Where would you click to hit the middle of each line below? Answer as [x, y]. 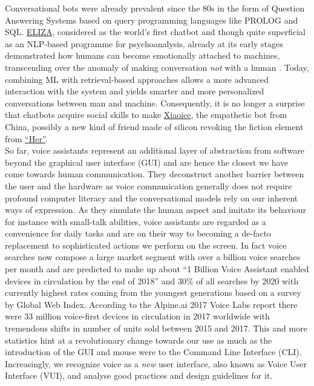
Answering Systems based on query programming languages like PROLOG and [152, 20]
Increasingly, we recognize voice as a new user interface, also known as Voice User [156, 363]
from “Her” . [26, 138]
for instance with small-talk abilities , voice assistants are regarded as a [136, 221]
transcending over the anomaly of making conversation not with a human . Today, [157, 67]
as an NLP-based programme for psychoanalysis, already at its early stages [144, 43]
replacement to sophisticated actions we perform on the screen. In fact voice [146, 245]
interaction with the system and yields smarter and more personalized [135, 91]
